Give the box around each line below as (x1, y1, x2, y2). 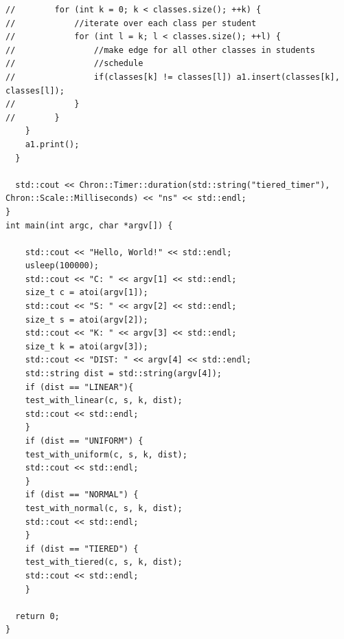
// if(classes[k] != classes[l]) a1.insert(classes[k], (5, 72, 340, 82)
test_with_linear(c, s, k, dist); (25, 396, 183, 406)
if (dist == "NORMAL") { (25, 490, 139, 500)
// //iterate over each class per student (5, 18, 257, 28)
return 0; (15, 611, 60, 621)
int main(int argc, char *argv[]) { (5, 220, 173, 230)
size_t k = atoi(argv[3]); (25, 341, 148, 351)
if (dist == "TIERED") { (25, 543, 139, 554)
